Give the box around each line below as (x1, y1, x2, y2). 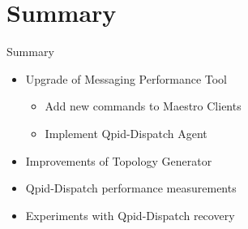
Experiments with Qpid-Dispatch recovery (25, 206, 235, 223)
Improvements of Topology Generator (25, 152, 212, 169)
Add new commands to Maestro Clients (45, 97, 242, 114)
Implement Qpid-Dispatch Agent (45, 124, 207, 141)
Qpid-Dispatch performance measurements (25, 179, 237, 197)
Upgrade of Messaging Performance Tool (25, 70, 227, 87)
